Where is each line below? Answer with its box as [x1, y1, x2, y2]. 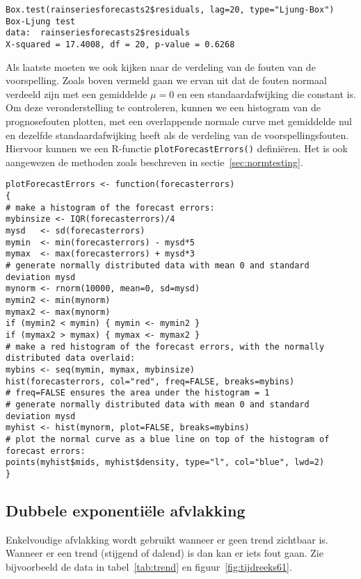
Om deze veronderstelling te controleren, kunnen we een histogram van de [6, 100, 321, 115]
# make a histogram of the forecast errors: [6, 202, 215, 213]
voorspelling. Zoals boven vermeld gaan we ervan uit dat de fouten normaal [6, 73, 327, 88]
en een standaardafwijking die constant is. [177, 86, 356, 101]
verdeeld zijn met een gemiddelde [6, 86, 147, 101]
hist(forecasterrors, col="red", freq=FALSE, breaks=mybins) [6, 376, 295, 386]
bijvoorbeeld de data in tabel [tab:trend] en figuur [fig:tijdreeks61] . [6, 559, 292, 573]
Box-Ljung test [6, 16, 76, 26]
